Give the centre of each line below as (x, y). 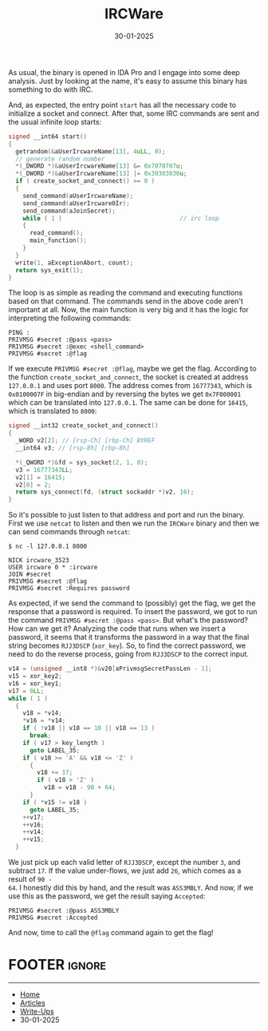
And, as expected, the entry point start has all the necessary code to (122, 105)
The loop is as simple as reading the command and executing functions (126, 293)
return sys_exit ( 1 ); (49, 270)
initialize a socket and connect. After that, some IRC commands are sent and (134, 113)
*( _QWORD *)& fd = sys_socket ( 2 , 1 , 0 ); (82, 462)
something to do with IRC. (51, 89)
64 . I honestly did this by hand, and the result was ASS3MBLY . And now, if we (131, 888)
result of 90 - (30, 879)
